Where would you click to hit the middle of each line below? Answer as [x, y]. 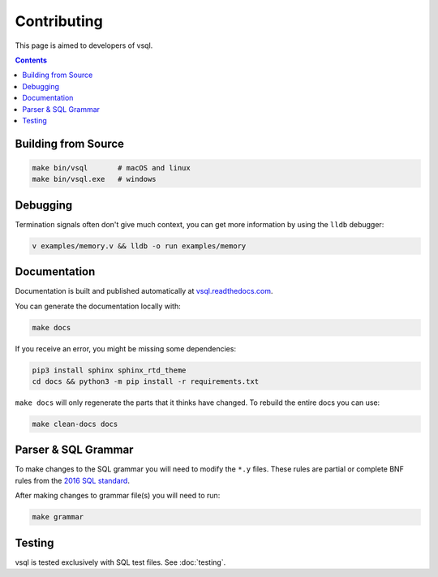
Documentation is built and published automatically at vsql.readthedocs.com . [144, 291]
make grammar [58, 517]
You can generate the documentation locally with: [98, 306]
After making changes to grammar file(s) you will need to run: [118, 496]
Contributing [59, 21]
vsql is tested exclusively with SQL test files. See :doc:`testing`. [120, 562]
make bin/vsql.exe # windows [94, 179]
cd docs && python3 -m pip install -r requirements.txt [146, 381]
